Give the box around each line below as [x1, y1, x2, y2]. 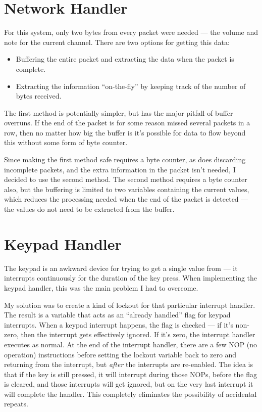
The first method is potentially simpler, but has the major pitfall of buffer [4, 107, 233, 118]
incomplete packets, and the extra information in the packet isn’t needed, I [4, 164, 236, 174]
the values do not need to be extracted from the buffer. [4, 204, 175, 214]
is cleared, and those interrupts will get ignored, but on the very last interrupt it [4, 379, 253, 389]
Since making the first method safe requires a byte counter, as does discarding [4, 154, 246, 165]
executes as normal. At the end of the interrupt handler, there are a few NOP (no [4, 339, 257, 349]
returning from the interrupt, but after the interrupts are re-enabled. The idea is [4, 359, 253, 370]
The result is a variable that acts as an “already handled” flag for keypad [4, 309, 231, 320]
